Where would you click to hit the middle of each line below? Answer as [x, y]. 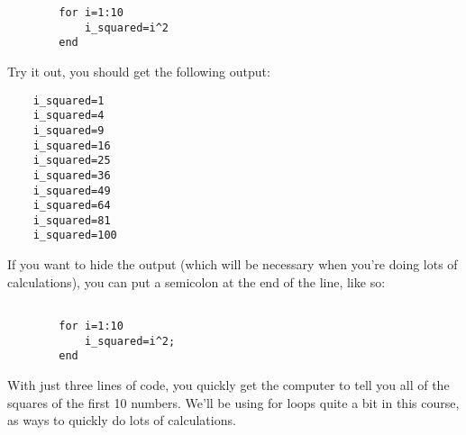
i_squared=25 [72, 161]
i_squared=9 [69, 130]
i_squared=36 [72, 175]
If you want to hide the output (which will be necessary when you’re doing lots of [233, 264]
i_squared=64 [72, 206]
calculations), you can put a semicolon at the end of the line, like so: [196, 281]
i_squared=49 [72, 190]
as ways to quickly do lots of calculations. [122, 420]
